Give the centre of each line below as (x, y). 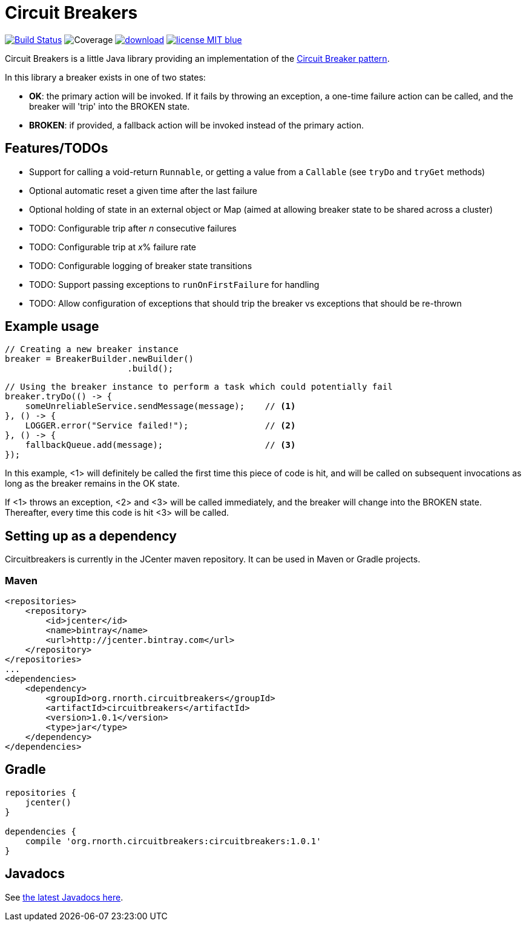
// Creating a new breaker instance (92, 349)
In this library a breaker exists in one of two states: (105, 77)
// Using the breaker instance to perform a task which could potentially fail (199, 387)
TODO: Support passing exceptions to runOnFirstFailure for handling (174, 284)
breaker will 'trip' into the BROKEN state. (110, 106)
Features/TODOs (57, 148)
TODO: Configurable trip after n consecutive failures (133, 228)
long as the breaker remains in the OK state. (92, 484)
